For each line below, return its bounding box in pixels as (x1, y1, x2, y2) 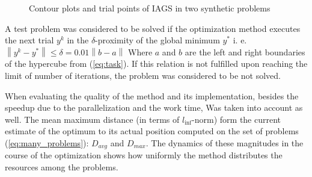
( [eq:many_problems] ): (5, 136, 89, 149)
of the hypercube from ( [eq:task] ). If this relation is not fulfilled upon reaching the (5, 57, 308, 70)
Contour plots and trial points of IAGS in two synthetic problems (29, 2, 271, 14)
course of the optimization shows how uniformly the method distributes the (5, 149, 283, 161)
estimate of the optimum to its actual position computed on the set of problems (5, 125, 299, 137)
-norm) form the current (192, 113, 281, 125)
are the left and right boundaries (185, 45, 305, 58)
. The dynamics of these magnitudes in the (145, 136, 304, 149)
